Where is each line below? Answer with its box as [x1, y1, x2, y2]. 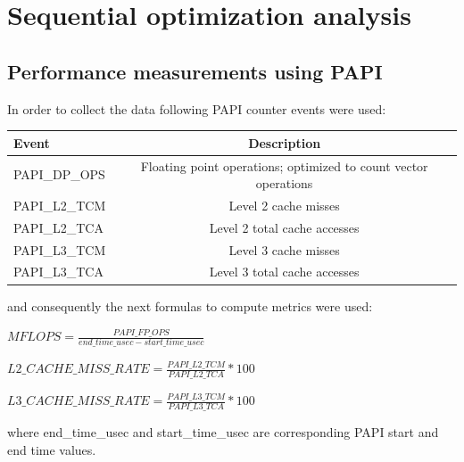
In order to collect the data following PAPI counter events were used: [7, 99, 386, 118]
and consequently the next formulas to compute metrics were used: [7, 296, 373, 315]
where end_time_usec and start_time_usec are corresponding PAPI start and [7, 423, 439, 441]
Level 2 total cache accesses [209, 218, 360, 236]
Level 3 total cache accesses [209, 262, 360, 281]
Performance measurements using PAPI [7, 57, 383, 85]
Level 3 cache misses [228, 240, 340, 259]
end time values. [7, 440, 96, 458]
